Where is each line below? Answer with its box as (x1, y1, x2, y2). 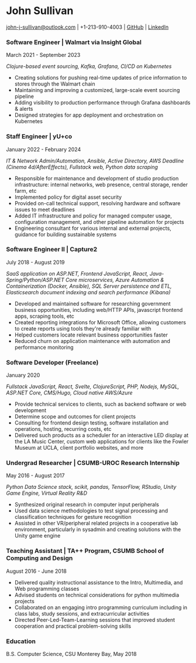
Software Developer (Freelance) (6, 358, 99, 366)
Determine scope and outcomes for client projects (14, 413, 136, 420)
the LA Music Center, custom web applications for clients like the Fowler (14, 438, 189, 445)
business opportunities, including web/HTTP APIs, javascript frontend (14, 306, 183, 313)
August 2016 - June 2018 (6, 567, 67, 574)
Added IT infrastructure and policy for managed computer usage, (14, 212, 172, 219)
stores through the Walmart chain (14, 80, 95, 87)
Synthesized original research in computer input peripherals (14, 501, 159, 508)
